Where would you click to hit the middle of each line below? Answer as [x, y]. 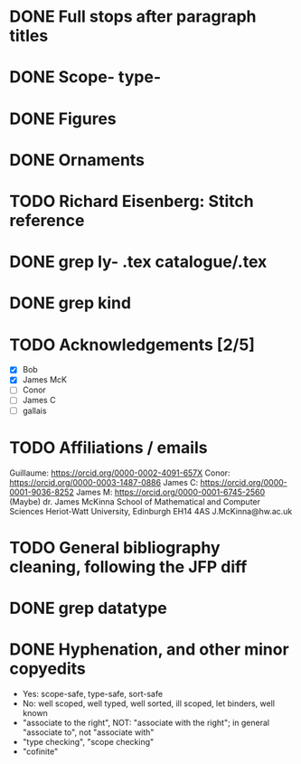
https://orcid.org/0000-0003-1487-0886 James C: [104, 482]
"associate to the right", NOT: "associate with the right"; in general [146, 722]
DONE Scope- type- [85, 77]
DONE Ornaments [77, 160]
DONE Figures [63, 118]
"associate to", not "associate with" [88, 732]
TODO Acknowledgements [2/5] [132, 344]
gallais [34, 410]
